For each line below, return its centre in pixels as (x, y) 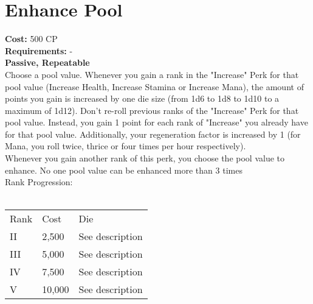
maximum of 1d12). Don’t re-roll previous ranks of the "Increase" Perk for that (152, 110)
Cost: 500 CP (31, 39)
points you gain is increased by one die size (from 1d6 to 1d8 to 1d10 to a (142, 98)
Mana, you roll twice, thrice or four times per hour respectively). (126, 146)
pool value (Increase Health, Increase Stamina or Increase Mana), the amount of (154, 86)
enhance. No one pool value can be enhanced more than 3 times (124, 170)
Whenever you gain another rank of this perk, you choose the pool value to (145, 158)
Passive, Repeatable (47, 62)
